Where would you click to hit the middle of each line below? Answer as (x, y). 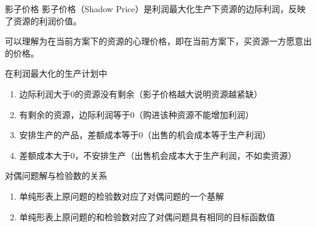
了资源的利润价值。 (43, 20)
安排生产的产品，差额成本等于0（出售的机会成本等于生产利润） (145, 135)
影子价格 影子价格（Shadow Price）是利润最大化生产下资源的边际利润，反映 (155, 9)
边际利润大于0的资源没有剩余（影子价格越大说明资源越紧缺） (141, 93)
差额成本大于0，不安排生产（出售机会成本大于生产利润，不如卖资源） (158, 155)
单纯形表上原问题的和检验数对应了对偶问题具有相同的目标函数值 (147, 216)
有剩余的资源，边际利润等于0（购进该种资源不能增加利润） (136, 114)
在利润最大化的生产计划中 (56, 73)
